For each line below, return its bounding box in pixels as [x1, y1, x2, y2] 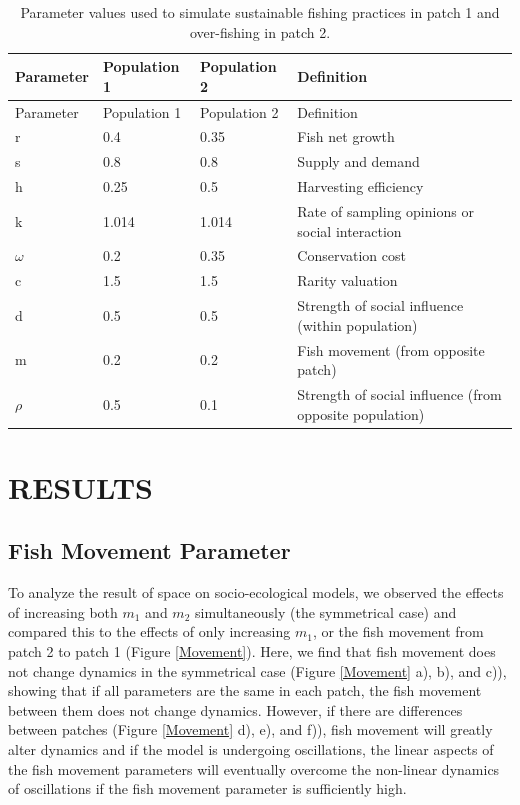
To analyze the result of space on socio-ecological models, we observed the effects [8, 582, 504, 603]
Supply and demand [297, 151, 420, 172]
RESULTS [8, 466, 153, 507]
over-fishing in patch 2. [189, 21, 331, 42]
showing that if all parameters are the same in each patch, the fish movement [8, 680, 482, 701]
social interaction [297, 220, 402, 241]
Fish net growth [297, 126, 395, 147]
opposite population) [297, 403, 425, 424]
